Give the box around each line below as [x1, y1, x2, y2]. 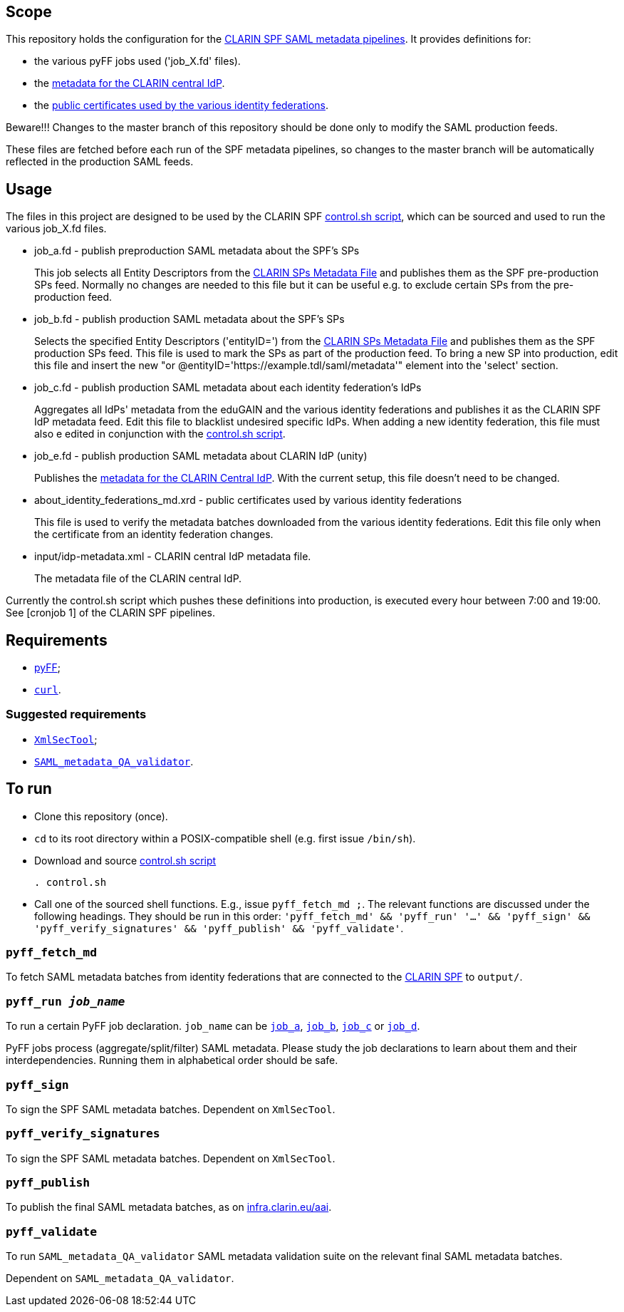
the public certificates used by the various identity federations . [34, 99, 328, 112]
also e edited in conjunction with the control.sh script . [34, 428, 286, 440]
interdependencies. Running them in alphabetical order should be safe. [6, 1054, 338, 1067]
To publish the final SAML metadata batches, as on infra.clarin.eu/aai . [6, 1201, 332, 1214]
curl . [34, 683, 61, 696]
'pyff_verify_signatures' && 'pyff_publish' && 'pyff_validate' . [34, 921, 404, 934]
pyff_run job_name [6, 994, 125, 1008]
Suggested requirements [6, 707, 147, 722]
